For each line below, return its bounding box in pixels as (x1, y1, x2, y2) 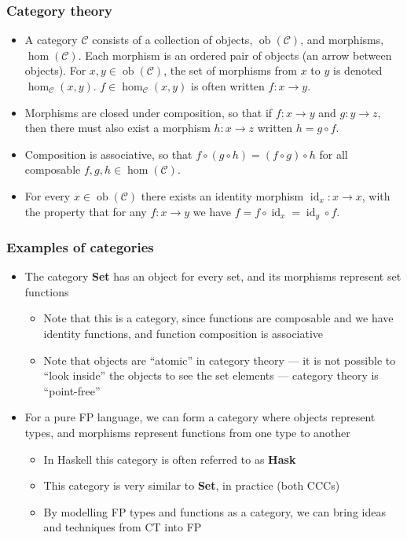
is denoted (333, 62, 383, 79)
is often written (190, 78, 265, 94)
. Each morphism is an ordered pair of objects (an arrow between (78, 46, 392, 63)
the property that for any (24, 203, 147, 219)
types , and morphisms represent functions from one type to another (24, 424, 350, 440)
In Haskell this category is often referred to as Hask (43, 450, 296, 467)
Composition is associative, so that (24, 145, 192, 162)
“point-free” (43, 382, 101, 399)
